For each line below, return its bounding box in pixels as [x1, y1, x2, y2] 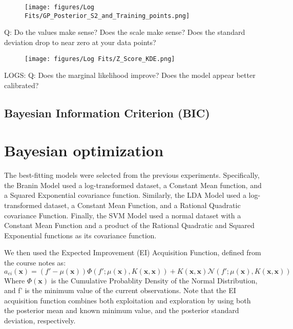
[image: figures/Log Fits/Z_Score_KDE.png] [25, 55, 175, 63]
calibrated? [4, 79, 39, 90]
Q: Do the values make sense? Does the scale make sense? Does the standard [4, 27, 245, 37]
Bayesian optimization [4, 140, 164, 161]
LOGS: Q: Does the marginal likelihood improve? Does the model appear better [4, 70, 256, 80]
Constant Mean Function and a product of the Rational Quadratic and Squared [4, 220, 255, 231]
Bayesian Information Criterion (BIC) [4, 105, 210, 120]
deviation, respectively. [4, 315, 76, 325]
